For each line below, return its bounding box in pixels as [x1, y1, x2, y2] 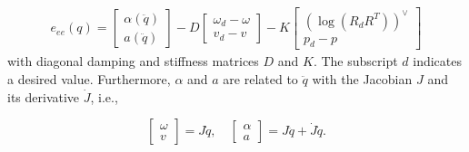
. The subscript [313, 52, 398, 71]
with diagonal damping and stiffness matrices [7, 52, 259, 71]
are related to [223, 70, 298, 88]
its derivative [7, 87, 80, 106]
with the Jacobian [312, 70, 413, 88]
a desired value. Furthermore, [7, 70, 171, 88]
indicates [413, 52, 463, 71]
